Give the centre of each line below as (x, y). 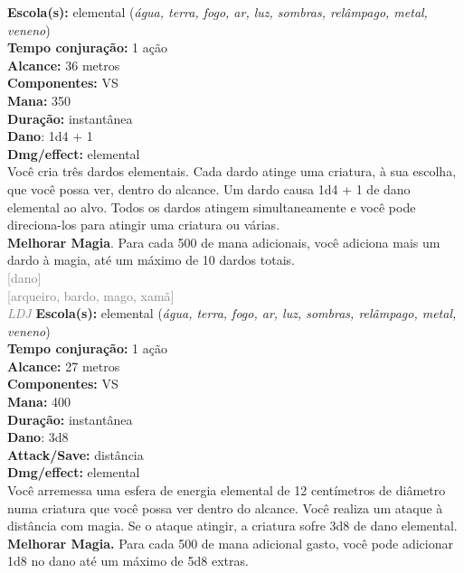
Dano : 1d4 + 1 (50, 136)
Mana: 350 (39, 100)
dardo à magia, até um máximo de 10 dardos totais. (151, 260)
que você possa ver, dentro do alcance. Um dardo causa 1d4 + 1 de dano (209, 188)
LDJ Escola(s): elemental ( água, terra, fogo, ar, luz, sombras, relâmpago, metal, (232, 313)
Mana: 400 (39, 402)
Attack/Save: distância (76, 454)
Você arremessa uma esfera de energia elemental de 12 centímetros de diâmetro (227, 490)
